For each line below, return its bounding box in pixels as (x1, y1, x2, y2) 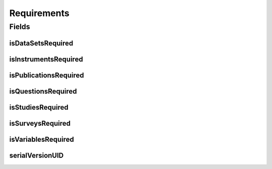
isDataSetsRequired (9, 39, 74, 47)
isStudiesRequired (9, 103, 69, 112)
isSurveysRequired (9, 119, 71, 128)
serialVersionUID (9, 151, 64, 159)
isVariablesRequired (9, 135, 74, 143)
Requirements (9, 8, 70, 19)
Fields (9, 22, 30, 31)
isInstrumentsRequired (9, 55, 83, 63)
